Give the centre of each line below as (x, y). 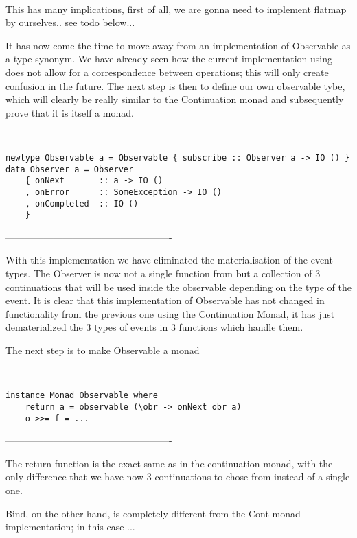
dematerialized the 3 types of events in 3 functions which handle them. (154, 327)
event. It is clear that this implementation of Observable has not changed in (165, 300)
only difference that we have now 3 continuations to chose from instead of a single (178, 477)
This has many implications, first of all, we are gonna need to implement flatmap (176, 9)
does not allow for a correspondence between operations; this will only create (167, 72)
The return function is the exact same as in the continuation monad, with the (169, 463)
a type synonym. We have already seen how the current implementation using (169, 59)
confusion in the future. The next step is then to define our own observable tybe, (175, 85)
